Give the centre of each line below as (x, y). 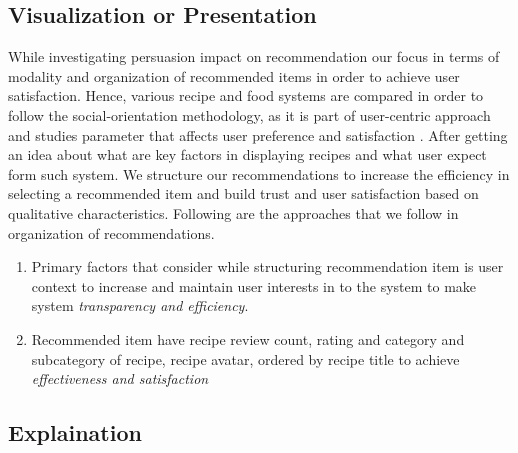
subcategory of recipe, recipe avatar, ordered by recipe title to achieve (245, 358)
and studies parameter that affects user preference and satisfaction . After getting (258, 134)
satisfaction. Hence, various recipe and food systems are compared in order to (246, 95)
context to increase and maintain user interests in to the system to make (254, 285)
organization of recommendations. (111, 232)
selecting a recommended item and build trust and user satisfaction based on (243, 193)
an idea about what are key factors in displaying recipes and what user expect (247, 154)
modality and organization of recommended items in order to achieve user (234, 75)
